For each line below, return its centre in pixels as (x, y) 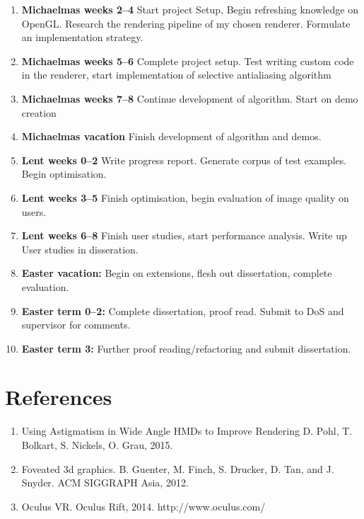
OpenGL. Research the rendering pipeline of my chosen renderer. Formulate (186, 23)
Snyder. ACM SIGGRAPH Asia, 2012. (105, 483)
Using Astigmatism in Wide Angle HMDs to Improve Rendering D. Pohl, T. (187, 431)
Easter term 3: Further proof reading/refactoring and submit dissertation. (186, 348)
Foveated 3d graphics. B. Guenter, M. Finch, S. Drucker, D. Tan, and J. (178, 468)
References (59, 397)
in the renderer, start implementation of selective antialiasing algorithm (176, 75)
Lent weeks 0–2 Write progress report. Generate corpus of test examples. (184, 160)
